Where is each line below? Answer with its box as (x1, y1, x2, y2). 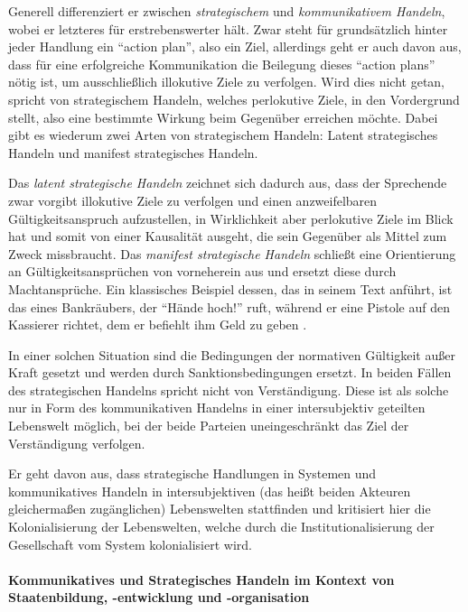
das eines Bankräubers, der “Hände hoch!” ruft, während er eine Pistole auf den (8, 297, 451, 316)
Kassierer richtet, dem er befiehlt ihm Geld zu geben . (8, 315, 307, 334)
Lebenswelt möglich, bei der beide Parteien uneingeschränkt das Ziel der (8, 416, 409, 435)
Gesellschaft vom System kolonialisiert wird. (8, 534, 252, 553)
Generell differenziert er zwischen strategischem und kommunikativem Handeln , (8, 2, 445, 20)
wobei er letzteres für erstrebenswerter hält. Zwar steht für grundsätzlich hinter (8, 19, 448, 38)
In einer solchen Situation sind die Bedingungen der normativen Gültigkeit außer (8, 345, 455, 364)
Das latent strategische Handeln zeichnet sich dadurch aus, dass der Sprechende (8, 173, 447, 192)
